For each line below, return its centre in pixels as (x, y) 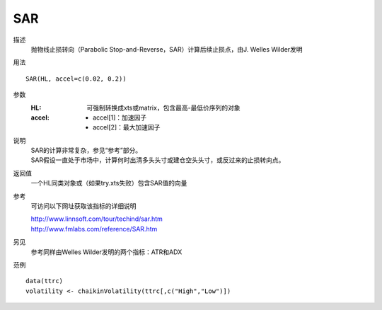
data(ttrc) (45, 281)
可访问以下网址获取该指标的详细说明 (83, 206)
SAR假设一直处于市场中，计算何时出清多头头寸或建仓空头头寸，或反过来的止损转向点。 (158, 160)
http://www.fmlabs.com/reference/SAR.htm (94, 229)
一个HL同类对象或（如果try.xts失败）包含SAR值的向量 (109, 183)
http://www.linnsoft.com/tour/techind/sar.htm (97, 219)
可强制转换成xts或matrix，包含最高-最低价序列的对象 (163, 108)
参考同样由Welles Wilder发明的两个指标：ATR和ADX (106, 252)
